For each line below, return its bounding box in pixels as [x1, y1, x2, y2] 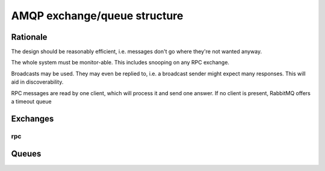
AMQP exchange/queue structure [11, 9, 184, 22]
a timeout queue [11, 98, 52, 105]
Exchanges [11, 113, 54, 123]
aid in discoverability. [11, 78, 64, 85]
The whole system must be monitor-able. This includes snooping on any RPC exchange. [11, 59, 230, 66]
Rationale [11, 32, 48, 42]
